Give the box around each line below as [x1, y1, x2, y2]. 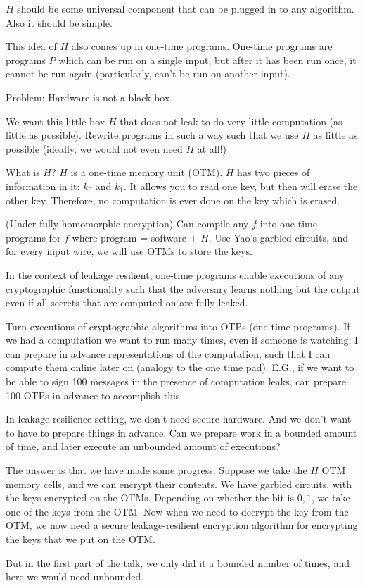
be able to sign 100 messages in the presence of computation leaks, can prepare [6, 374, 346, 389]
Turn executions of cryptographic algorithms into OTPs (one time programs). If [6, 318, 350, 333]
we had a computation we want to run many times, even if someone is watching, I [6, 332, 359, 347]
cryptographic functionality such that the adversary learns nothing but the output [6, 281, 360, 296]
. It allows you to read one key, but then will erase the [124, 178, 358, 193]
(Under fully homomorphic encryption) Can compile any [6, 216, 249, 231]
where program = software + [72, 230, 198, 244]
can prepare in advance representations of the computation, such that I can [6, 346, 331, 361]
